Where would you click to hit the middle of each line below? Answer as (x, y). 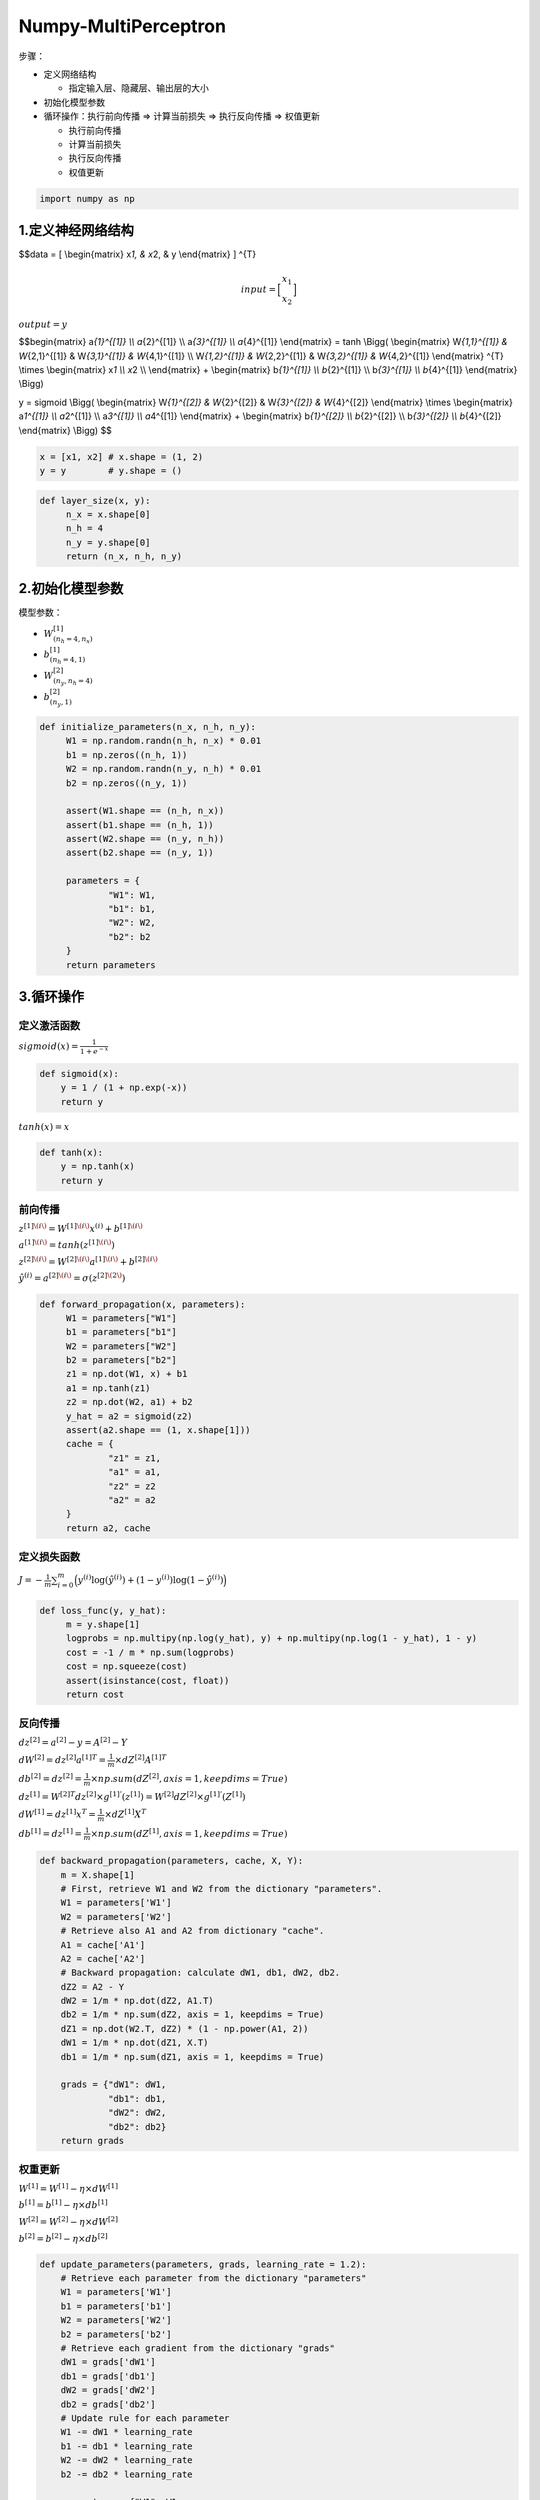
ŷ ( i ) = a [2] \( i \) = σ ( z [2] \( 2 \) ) (72, 1277)
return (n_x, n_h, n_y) (124, 556)
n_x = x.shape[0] (108, 514)
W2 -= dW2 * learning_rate (127, 2460)
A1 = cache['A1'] (103, 1944)
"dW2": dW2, (137, 2113)
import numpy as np (87, 198)
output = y (43, 324)
